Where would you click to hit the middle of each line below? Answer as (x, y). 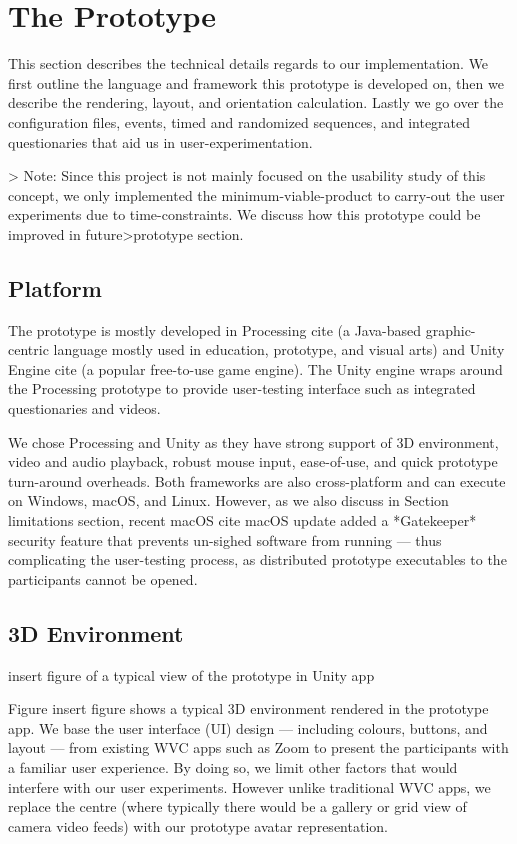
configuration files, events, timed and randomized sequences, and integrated (239, 121)
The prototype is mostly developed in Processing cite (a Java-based (215, 329)
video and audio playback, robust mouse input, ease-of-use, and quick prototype (253, 461)
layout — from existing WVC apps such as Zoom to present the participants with (258, 747)
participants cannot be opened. (103, 578)
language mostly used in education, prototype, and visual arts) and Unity (279, 349)
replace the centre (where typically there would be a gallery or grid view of (237, 806)
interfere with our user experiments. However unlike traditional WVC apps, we (249, 786)
